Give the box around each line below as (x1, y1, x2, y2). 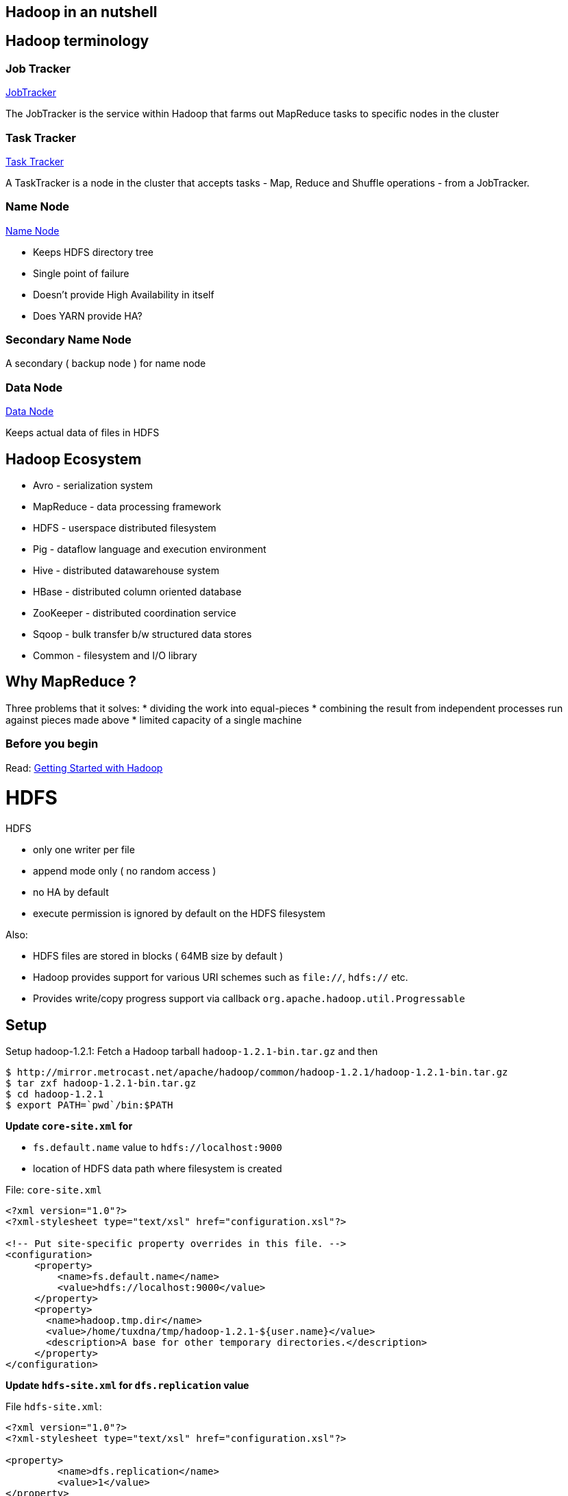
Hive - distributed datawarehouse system (33, 565, 219, 577)
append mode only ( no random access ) (33, 865, 217, 877)
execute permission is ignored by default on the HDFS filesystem (33, 907, 325, 920)
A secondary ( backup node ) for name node (5, 357, 206, 370)
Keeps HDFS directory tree (33, 246, 154, 258)
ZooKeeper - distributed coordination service (33, 607, 236, 619)
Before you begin (5, 737, 99, 751)
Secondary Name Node (5, 333, 132, 347)
